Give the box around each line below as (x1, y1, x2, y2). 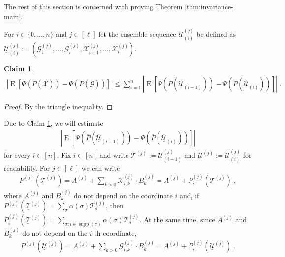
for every (4, 150, 31, 160)
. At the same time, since (139, 214, 215, 225)
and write (99, 150, 129, 160)
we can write (81, 162, 120, 172)
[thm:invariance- (185, 1, 233, 11)
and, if (180, 190, 199, 200)
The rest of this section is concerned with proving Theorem (4, 1, 183, 11)
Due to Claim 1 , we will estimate (4, 117, 103, 128)
